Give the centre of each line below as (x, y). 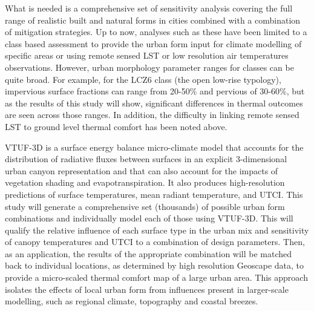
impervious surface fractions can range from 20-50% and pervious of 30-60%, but (155, 91)
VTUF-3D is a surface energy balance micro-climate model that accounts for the (154, 147)
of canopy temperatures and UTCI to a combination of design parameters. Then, (155, 242)
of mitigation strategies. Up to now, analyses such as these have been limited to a (156, 32)
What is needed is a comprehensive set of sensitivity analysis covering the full (149, 8)
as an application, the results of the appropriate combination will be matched (149, 253)
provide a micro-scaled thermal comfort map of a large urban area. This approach (156, 277)
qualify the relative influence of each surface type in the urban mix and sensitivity (157, 230)
